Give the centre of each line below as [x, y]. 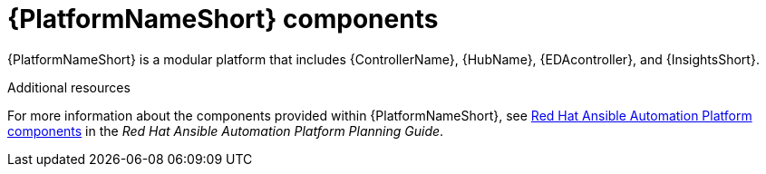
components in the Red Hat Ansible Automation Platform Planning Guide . [226, 130]
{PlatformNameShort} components [223, 19]
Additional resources [69, 87]
